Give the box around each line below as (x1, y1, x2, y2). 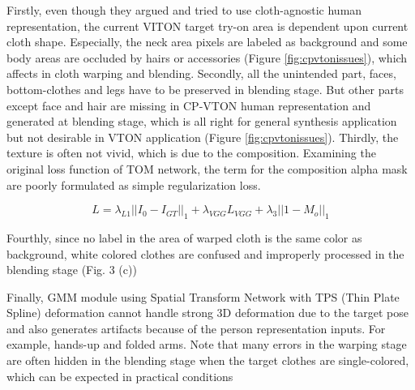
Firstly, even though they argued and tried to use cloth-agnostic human (6, 2, 362, 18)
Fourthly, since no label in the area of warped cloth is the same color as (6, 229, 362, 246)
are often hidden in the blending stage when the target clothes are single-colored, (6, 352, 409, 369)
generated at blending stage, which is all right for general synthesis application (6, 113, 397, 130)
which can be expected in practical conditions (6, 367, 233, 384)
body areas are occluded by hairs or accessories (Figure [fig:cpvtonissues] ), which (6, 49, 408, 66)
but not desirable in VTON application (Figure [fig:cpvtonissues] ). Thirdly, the (6, 128, 399, 145)
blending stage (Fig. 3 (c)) (6, 261, 137, 278)
